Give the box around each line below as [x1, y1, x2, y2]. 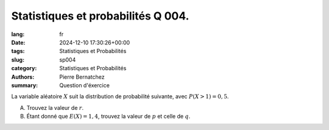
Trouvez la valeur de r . [26, 104, 84, 111]
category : [11, 65, 37, 72]
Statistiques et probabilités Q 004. [11, 9, 189, 23]
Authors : [11, 73, 35, 81]
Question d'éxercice [59, 81, 110, 88]
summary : [11, 81, 38, 88]
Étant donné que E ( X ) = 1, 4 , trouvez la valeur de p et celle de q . [26, 113, 191, 120]
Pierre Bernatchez [59, 73, 105, 81]
